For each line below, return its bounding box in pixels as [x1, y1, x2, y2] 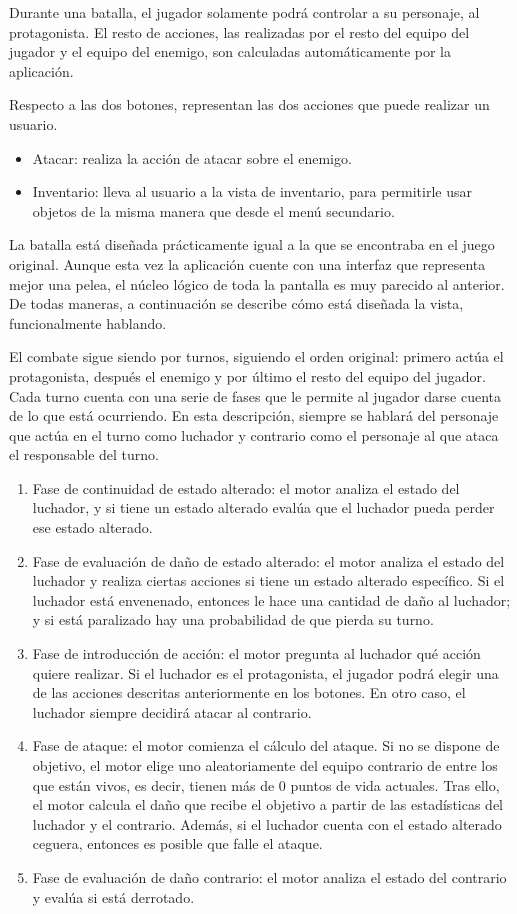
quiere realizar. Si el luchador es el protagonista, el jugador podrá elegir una [32, 662, 499, 683]
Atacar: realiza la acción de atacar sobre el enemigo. [32, 147, 352, 168]
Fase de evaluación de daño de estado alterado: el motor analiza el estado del [32, 550, 505, 571]
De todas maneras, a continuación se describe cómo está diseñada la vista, [9, 293, 464, 314]
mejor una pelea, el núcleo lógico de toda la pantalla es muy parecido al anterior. [9, 273, 505, 294]
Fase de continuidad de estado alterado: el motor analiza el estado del [32, 477, 460, 498]
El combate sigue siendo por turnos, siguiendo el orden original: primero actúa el [9, 346, 504, 367]
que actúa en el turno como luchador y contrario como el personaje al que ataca [9, 424, 499, 445]
